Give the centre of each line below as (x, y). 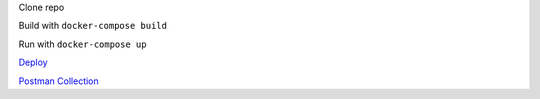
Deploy (33, 62)
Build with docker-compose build (92, 26)
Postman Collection (58, 81)
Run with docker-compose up (82, 44)
